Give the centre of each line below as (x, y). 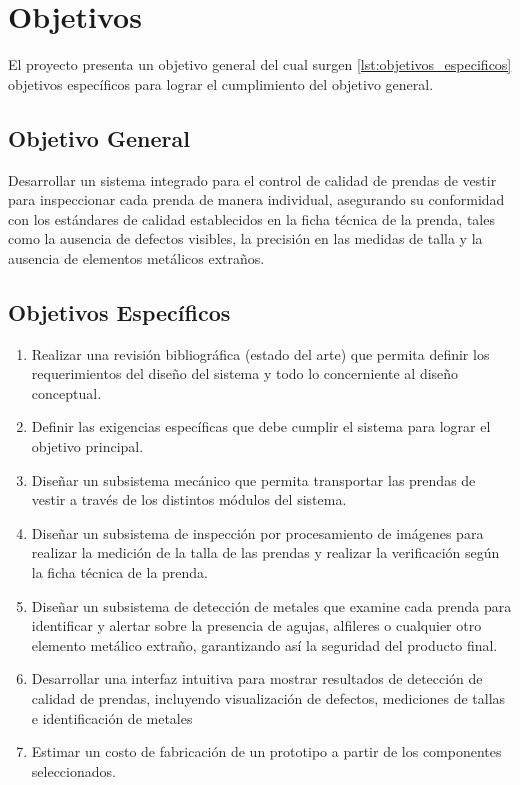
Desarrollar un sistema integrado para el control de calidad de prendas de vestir (252, 179)
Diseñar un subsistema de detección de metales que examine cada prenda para (271, 605)
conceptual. (66, 392)
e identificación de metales (112, 717)
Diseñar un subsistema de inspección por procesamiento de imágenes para (257, 532)
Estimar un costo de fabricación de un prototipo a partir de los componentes (266, 751)
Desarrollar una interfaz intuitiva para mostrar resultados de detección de (257, 678)
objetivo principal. (87, 446)
